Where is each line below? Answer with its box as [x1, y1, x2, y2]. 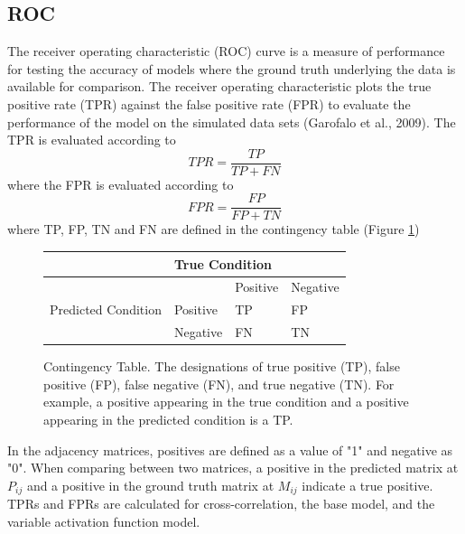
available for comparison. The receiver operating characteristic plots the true [7, 77, 432, 96]
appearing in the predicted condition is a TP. [43, 409, 293, 428]
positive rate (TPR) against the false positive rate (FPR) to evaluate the [7, 94, 411, 113]
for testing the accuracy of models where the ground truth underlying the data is [7, 59, 456, 78]
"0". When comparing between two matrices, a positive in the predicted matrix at [7, 458, 459, 477]
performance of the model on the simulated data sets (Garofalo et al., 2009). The [7, 112, 456, 131]
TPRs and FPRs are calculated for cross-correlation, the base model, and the [7, 494, 435, 513]
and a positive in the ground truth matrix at [26, 475, 274, 494]
